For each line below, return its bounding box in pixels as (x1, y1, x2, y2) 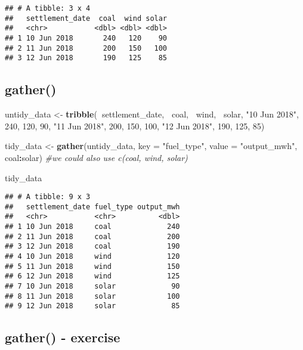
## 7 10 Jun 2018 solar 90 (5, 282, 180, 291)
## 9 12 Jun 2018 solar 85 (5, 302, 180, 311)
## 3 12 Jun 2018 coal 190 (5, 242, 180, 251)
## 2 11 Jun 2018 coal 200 (5, 232, 180, 241)
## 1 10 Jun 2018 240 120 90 (5, 33, 168, 42)
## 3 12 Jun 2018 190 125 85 (5, 54, 168, 63)
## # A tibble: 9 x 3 (5, 193, 91, 202)
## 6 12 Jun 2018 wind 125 (5, 272, 180, 281)
